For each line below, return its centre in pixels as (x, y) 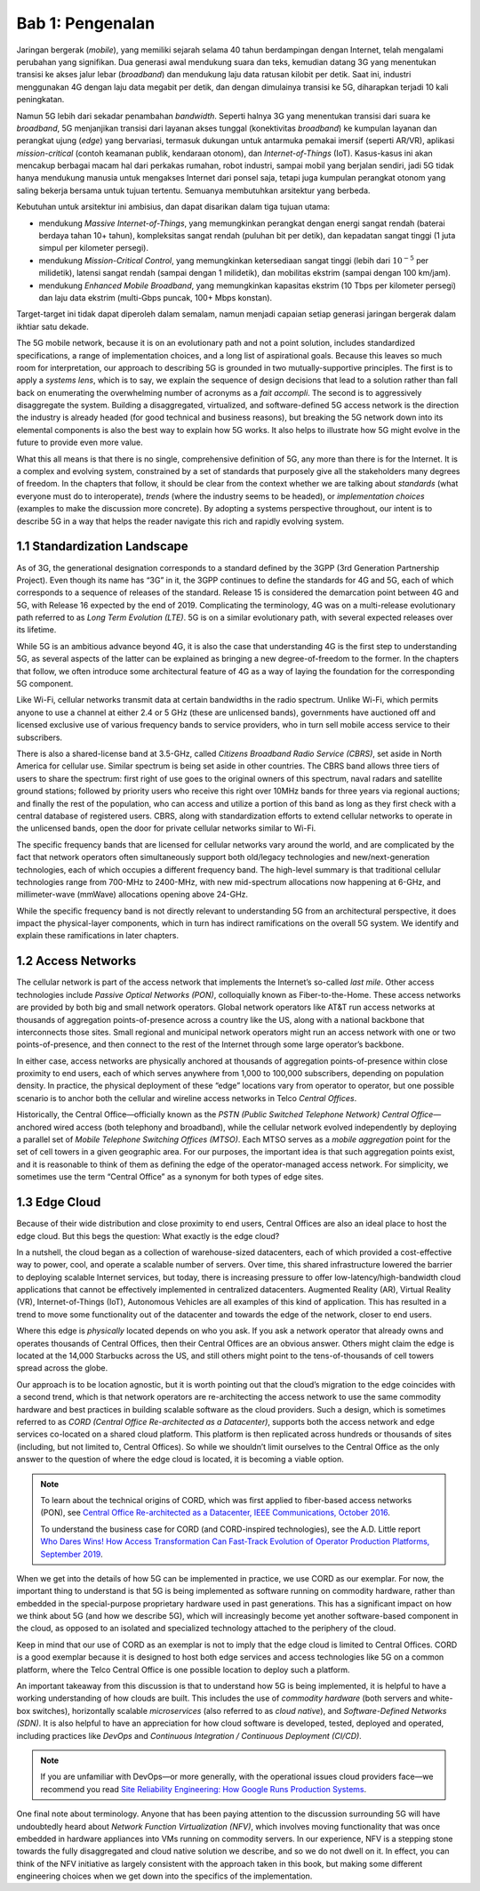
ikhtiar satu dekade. (52, 326)
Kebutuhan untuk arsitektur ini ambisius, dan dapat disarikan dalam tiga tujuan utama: (173, 207)
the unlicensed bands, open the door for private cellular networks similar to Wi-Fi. (166, 828)
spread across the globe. (62, 1368)
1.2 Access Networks (76, 961)
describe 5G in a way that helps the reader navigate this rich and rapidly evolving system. (180, 521)
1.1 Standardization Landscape (102, 547)
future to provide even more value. (80, 443)
